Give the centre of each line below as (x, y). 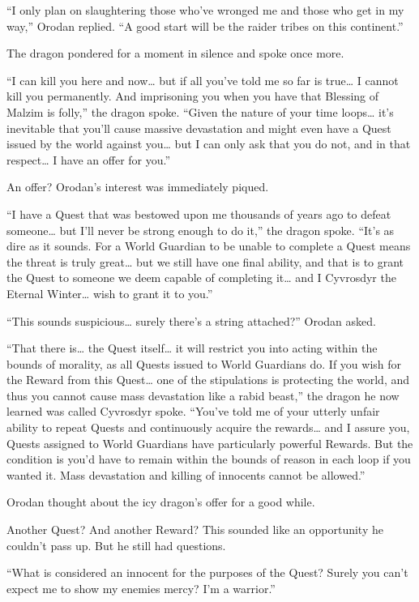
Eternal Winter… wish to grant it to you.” (110, 293)
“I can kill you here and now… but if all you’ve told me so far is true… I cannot (203, 80)
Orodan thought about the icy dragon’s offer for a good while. (161, 502)
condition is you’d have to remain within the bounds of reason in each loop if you (209, 459)
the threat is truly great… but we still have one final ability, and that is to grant (205, 261)
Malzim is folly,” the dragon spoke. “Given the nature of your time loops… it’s (200, 111)
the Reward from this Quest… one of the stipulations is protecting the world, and (208, 380)
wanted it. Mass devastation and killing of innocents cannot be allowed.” (186, 474)
